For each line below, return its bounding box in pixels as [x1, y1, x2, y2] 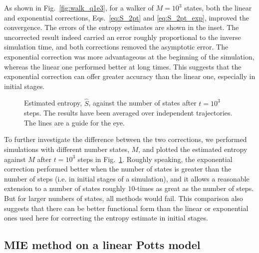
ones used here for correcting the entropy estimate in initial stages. [4, 212, 208, 223]
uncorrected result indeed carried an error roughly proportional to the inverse [4, 31, 241, 42]
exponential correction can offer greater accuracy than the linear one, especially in [4, 71, 256, 81]
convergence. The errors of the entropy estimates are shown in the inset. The [4, 22, 239, 32]
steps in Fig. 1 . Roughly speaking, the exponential [77, 153, 233, 164]
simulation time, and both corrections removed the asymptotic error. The [4, 41, 229, 52]
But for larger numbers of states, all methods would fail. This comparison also [4, 192, 243, 203]
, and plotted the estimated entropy [138, 143, 248, 154]
